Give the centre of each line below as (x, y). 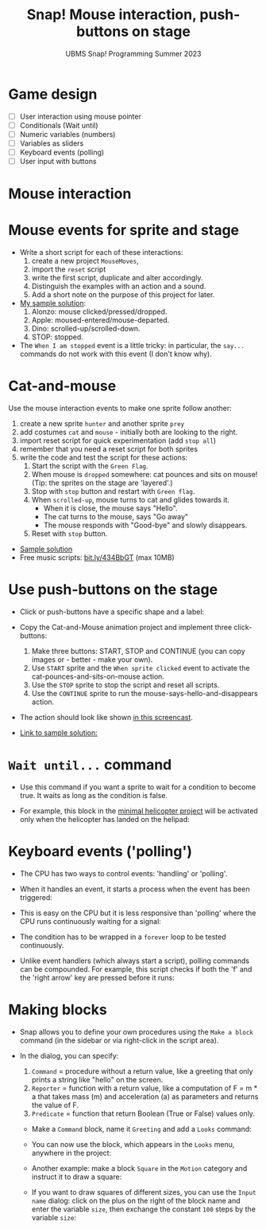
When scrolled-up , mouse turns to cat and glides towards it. (131, 500)
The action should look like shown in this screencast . (106, 718)
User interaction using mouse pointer (80, 116)
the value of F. (55, 1105)
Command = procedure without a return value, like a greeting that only (142, 1071)
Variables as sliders (52, 143)
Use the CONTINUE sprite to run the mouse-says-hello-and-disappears (145, 694)
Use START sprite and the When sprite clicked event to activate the (141, 668)
